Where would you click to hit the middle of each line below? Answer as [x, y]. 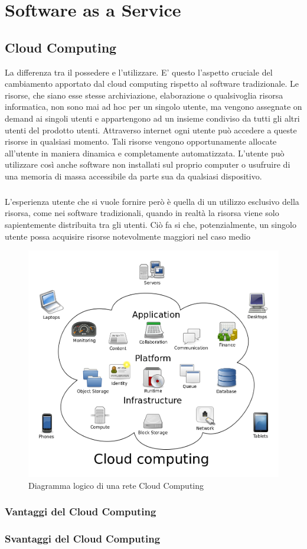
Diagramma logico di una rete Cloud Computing [116, 485]
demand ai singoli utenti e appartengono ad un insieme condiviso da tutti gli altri [152, 118]
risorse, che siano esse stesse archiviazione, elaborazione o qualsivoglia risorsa [144, 95]
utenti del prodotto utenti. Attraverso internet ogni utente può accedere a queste [151, 130]
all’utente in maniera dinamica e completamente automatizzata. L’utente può [145, 153]
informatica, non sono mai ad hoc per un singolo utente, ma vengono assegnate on [153, 107]
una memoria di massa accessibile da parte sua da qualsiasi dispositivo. [133, 176]
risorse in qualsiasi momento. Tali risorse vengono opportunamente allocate [141, 141]
